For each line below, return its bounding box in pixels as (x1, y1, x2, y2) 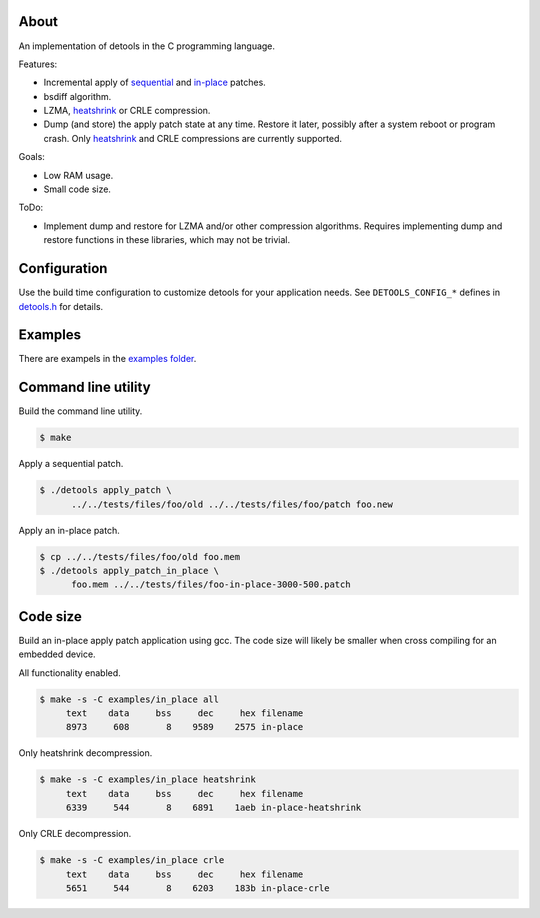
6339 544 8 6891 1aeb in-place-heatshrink (65, 802, 362, 814)
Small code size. (43, 183, 112, 195)
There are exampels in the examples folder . (18, 353, 197, 365)
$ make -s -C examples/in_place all (39, 693, 220, 705)
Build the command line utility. (18, 405, 143, 417)
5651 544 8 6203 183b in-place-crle (65, 882, 330, 894)
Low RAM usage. (43, 169, 114, 181)
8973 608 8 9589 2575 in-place (65, 721, 304, 733)
